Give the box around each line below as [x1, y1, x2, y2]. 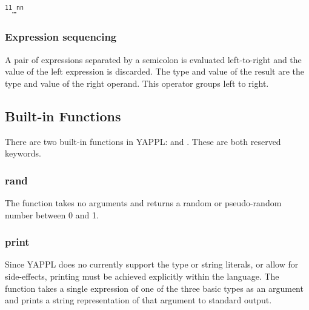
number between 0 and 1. [5, 208, 99, 221]
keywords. [5, 147, 42, 160]
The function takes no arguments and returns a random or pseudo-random [5, 196, 282, 209]
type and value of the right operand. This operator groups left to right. [5, 76, 269, 89]
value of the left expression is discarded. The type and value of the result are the [5, 65, 305, 78]
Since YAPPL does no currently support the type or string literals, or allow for [5, 258, 299, 271]
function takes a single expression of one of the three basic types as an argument [5, 281, 304, 294]
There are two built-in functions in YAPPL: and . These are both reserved [5, 135, 281, 147]
